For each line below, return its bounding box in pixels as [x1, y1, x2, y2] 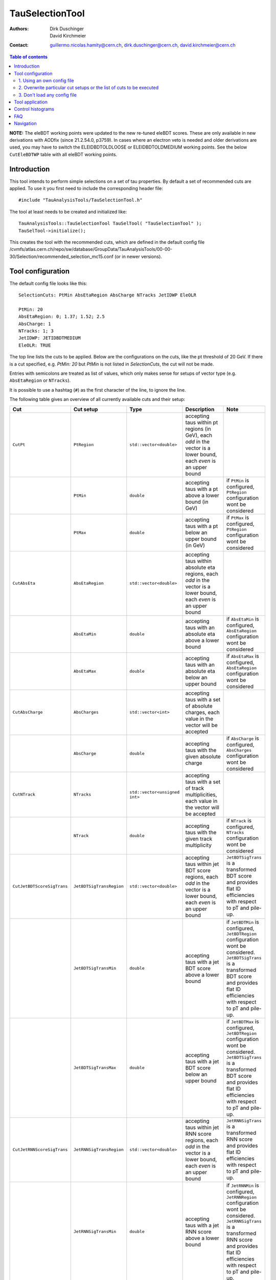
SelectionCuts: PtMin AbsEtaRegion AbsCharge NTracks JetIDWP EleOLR [18, 292, 197, 298]
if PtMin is [226, 477, 249, 484]
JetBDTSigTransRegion [73, 884, 124, 889]
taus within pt [185, 419, 218, 426]
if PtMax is [226, 514, 249, 521]
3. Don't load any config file [18, 92, 77, 98]
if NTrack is [226, 817, 252, 824]
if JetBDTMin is [226, 918, 259, 925]
